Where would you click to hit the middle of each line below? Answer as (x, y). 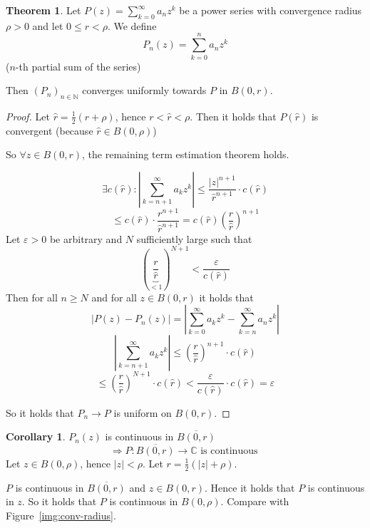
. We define (132, 25)
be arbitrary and (86, 238)
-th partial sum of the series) (78, 66)
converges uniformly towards (144, 90)
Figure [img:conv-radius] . (61, 515)
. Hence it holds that (250, 487)
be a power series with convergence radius (271, 10)
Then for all (32, 297)
